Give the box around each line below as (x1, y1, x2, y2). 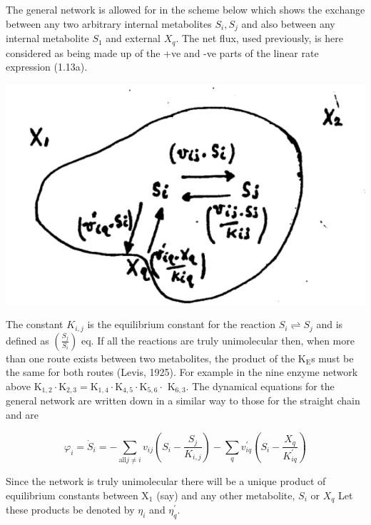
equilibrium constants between (6, 487, 138, 502)
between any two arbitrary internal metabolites (6, 16, 212, 31)
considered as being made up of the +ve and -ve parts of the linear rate (6, 45, 319, 60)
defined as (6, 332, 49, 347)
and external (106, 31, 161, 46)
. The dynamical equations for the (185, 378, 335, 393)
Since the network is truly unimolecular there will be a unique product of (6, 474, 326, 489)
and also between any (241, 16, 335, 31)
